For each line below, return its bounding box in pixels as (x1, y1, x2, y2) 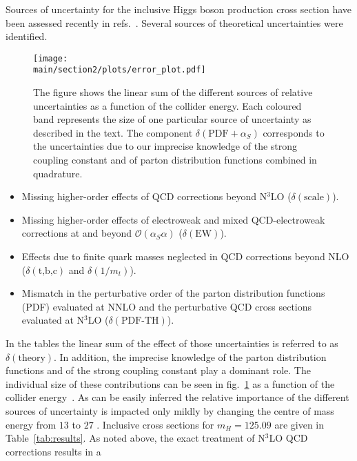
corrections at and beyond (21, 226, 132, 240)
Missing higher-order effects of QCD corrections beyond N (21, 189, 267, 204)
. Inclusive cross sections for (96, 417, 214, 431)
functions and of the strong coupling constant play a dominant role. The (6, 363, 311, 377)
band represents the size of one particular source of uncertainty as (33, 112, 312, 126)
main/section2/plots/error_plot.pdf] (33, 65, 206, 75)
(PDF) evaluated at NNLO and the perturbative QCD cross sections (21, 299, 312, 313)
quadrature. (33, 166, 83, 180)
